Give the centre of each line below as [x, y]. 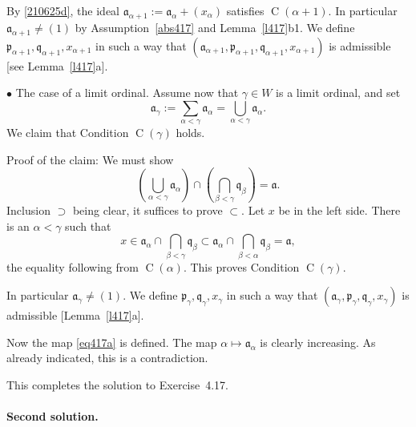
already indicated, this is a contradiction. [107, 358]
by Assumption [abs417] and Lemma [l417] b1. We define [215, 27]
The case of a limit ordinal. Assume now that [127, 93]
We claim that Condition [68, 133]
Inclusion [28, 210]
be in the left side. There [339, 210]
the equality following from [73, 266]
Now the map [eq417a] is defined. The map [112, 342]
